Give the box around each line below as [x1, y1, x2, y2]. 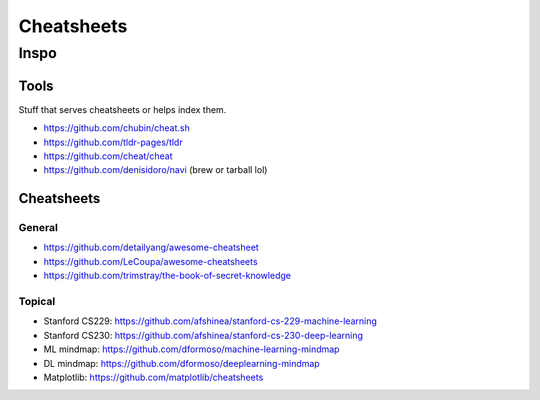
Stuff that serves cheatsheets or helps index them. [18, 103, 227, 115]
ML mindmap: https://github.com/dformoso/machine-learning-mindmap [43, 343, 340, 355]
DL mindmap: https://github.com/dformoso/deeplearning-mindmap [43, 357, 320, 369]
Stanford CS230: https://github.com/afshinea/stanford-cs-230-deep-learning [43, 329, 364, 341]
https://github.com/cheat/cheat [43, 150, 174, 162]
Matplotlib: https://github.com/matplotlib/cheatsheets [43, 371, 264, 383]
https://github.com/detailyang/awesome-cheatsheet [43, 241, 259, 254]
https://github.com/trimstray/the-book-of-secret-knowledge [43, 270, 292, 282]
